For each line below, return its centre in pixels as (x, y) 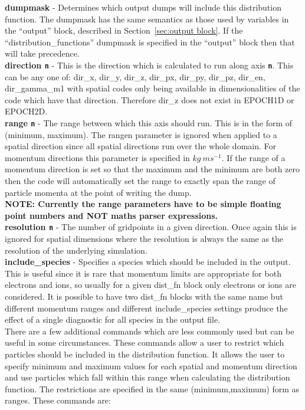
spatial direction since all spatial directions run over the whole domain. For (140, 146)
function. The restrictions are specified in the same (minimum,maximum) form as (152, 388)
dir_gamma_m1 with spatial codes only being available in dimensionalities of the (152, 88)
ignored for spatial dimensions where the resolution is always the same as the (144, 239)
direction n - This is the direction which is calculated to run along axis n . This (149, 65)
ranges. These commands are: (58, 400)
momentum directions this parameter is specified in (97, 157)
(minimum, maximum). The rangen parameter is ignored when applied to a (141, 134)
